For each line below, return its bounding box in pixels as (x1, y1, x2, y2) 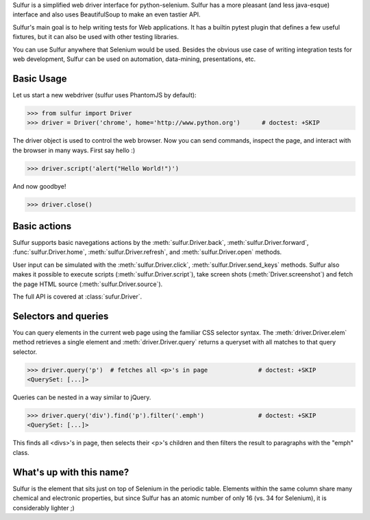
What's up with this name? (12, 466, 129, 478)
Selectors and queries (12, 310, 109, 322)
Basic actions (12, 220, 72, 232)
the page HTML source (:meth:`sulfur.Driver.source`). (12, 280, 163, 288)
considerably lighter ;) (12, 504, 75, 512)
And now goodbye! (12, 182, 66, 190)
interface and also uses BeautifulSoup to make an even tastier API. (12, 10, 201, 19)
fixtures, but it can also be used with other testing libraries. (12, 33, 180, 41)
